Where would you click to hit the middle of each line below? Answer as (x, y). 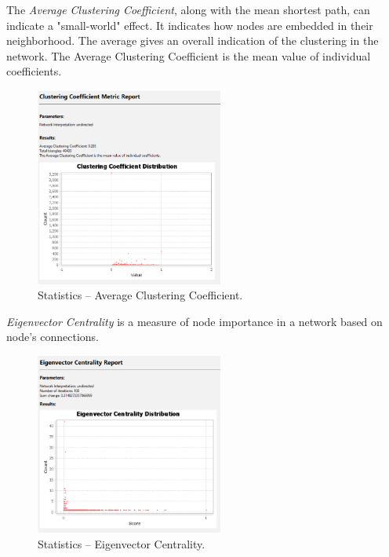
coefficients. (34, 71)
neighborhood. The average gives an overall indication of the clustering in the (193, 40)
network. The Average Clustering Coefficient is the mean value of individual (189, 55)
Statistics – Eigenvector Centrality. (122, 543)
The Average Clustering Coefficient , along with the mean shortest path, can (188, 9)
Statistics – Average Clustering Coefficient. (140, 295)
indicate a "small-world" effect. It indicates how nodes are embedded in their (190, 25)
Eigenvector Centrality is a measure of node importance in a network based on (194, 321)
